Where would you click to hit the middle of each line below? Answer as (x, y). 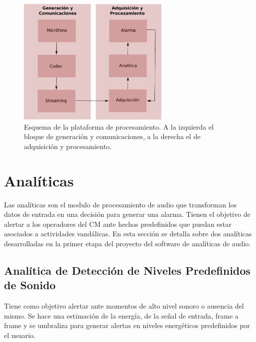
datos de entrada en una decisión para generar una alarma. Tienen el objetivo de (127, 214)
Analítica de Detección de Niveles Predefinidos (127, 270)
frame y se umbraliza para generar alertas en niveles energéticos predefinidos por (127, 325)
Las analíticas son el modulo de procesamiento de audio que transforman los (121, 204)
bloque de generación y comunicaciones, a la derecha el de (112, 136)
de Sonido (30, 285)
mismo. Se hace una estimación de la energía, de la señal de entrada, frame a (121, 315)
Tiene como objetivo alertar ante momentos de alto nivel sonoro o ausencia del (124, 306)
